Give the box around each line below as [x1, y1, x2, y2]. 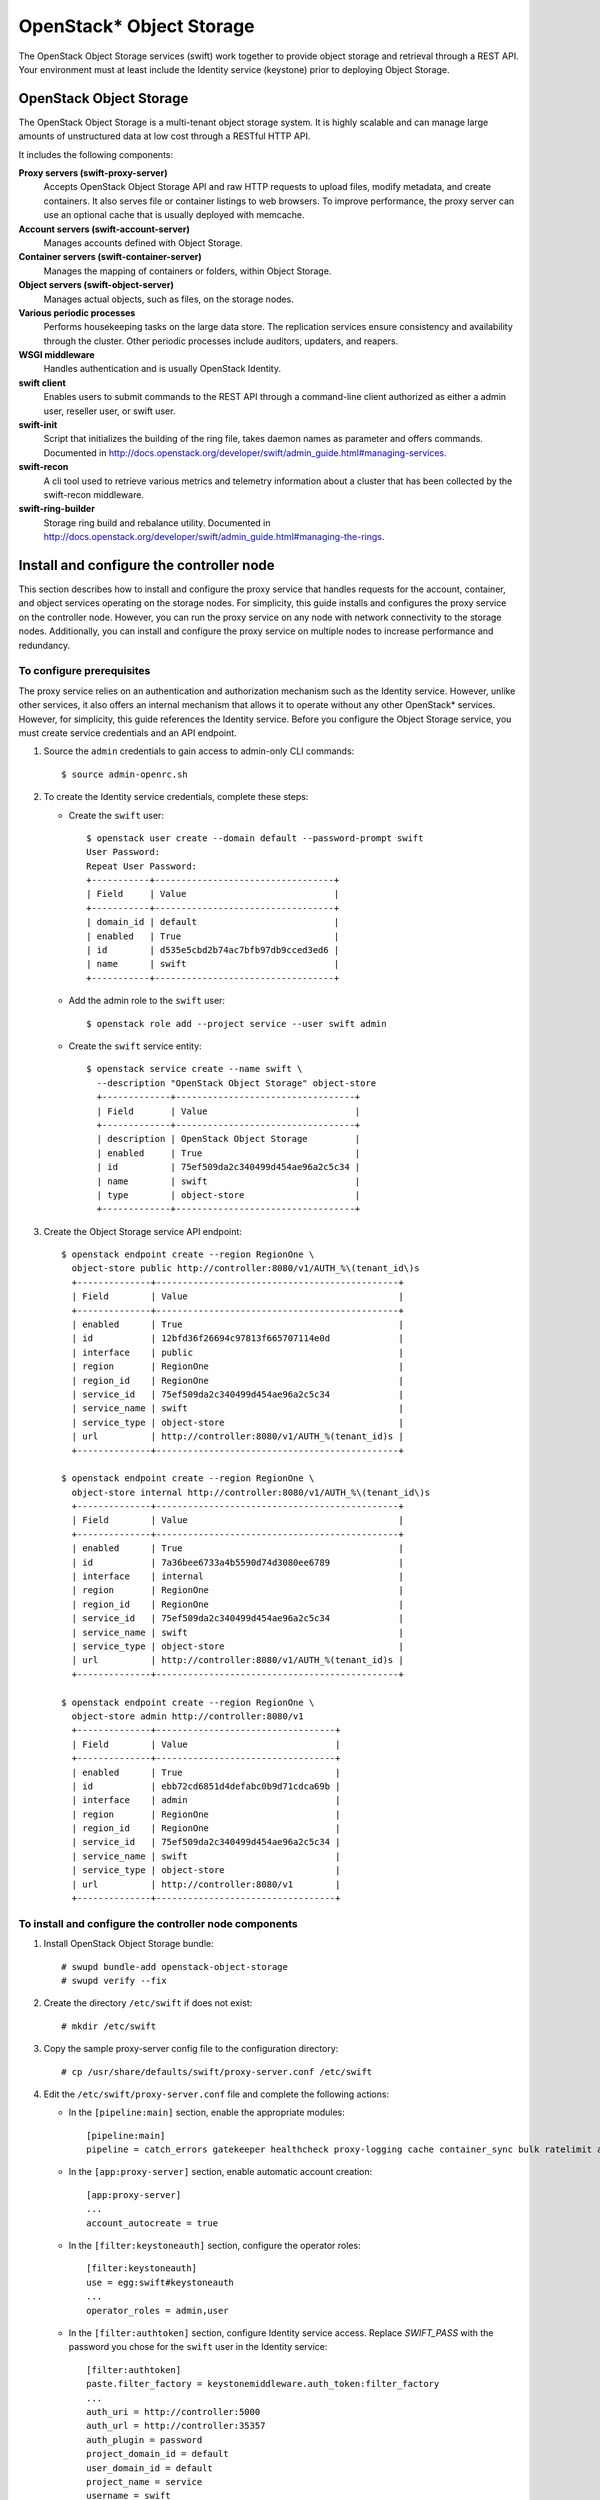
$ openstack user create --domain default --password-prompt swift [86, 832, 424, 844]
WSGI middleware [18, 349, 95, 361]
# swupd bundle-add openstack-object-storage [61, 1961, 289, 1972]
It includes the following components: [18, 148, 174, 160]
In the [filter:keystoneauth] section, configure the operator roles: [68, 2240, 361, 2252]
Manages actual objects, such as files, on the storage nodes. [43, 293, 294, 305]
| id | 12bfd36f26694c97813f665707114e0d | [71, 1333, 404, 1344]
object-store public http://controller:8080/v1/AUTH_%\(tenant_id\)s [71, 1263, 420, 1274]
